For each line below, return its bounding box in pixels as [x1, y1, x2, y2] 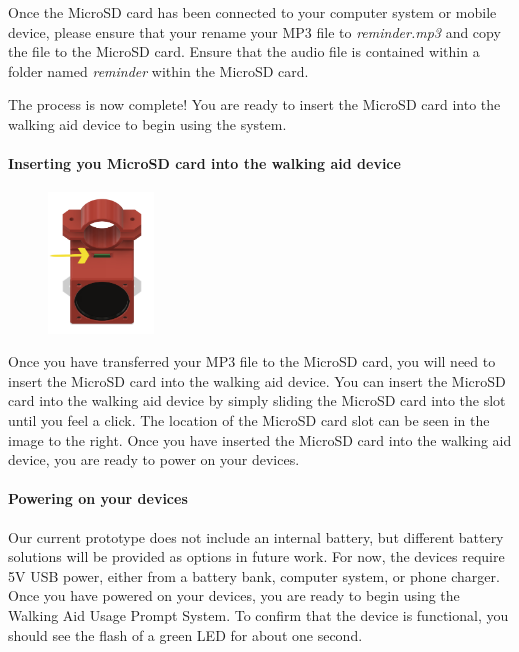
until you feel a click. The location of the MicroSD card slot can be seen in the [8, 410, 490, 431]
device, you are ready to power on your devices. [8, 449, 300, 470]
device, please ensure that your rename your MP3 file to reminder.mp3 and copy [8, 21, 501, 42]
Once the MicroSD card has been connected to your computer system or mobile [8, 2, 497, 22]
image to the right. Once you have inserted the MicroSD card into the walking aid [8, 429, 512, 450]
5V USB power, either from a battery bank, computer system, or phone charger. [8, 565, 500, 586]
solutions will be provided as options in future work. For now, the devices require [8, 546, 505, 567]
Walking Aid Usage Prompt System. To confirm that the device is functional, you [8, 604, 509, 625]
